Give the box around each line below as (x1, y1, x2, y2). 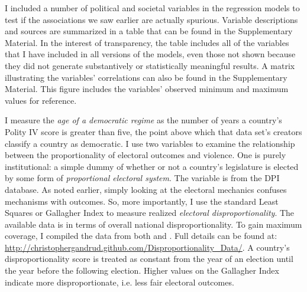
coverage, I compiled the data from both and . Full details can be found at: (5, 229, 277, 242)
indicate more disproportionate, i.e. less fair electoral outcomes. (5, 275, 234, 288)
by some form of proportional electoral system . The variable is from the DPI (5, 172, 280, 184)
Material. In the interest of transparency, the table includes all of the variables (5, 36, 289, 48)
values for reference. (5, 94, 77, 106)
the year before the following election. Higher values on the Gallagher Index (5, 264, 279, 277)
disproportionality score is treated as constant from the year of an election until (5, 252, 293, 265)
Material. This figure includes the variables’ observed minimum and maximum (5, 83, 289, 95)
